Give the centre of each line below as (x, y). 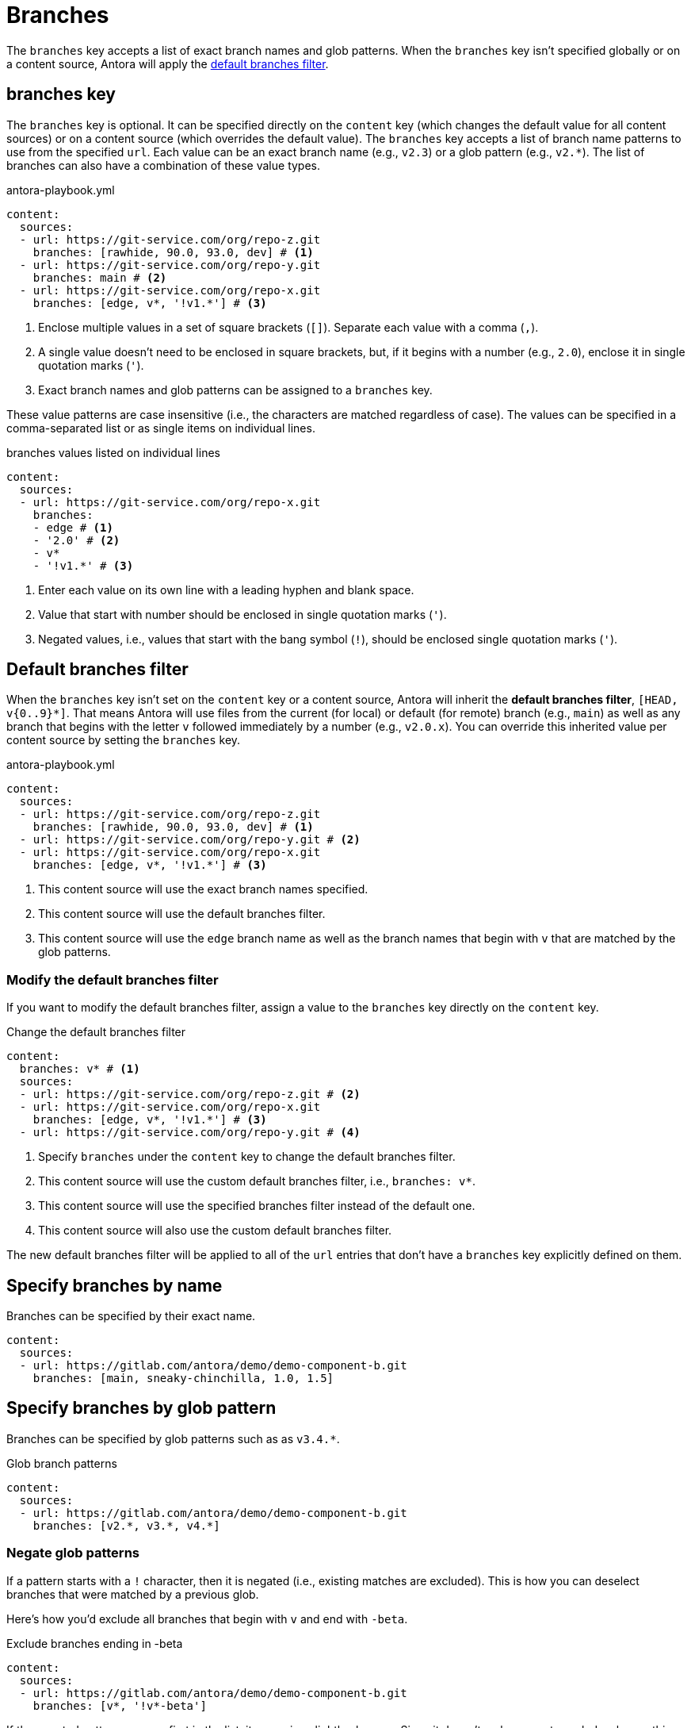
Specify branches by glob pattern (141, 1408)
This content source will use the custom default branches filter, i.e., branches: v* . (257, 1181)
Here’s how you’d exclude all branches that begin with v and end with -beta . (207, 1619)
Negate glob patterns (73, 1553)
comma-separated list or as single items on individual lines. (161, 428)
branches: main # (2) (100, 277)
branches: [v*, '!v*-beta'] (120, 1705)
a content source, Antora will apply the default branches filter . (168, 63)
